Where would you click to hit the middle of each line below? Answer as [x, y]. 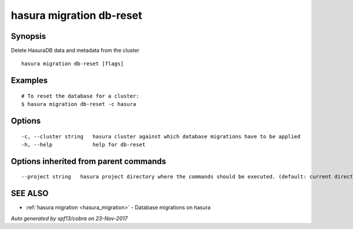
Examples [29, 80]
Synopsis [29, 36]
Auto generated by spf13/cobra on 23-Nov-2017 [69, 218]
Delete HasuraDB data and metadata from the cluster [75, 51]
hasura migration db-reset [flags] [73, 64]
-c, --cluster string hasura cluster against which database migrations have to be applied [161, 136]
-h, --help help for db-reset [84, 145]
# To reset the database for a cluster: [80, 96]
